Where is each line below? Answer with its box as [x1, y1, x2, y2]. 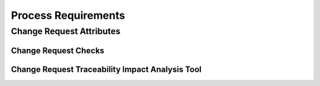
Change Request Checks [11, 45, 105, 55]
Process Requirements [11, 9, 126, 22]
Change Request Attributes [11, 26, 121, 37]
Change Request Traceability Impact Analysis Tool [11, 64, 201, 74]
